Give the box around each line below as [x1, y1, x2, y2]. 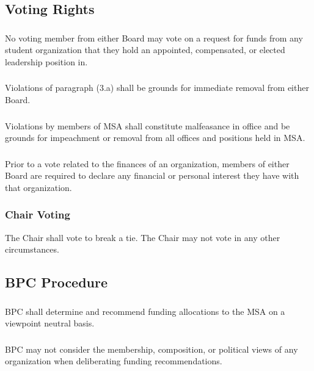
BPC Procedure [5, 273, 108, 292]
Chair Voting [5, 207, 70, 222]
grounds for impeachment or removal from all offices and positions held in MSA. [5, 131, 305, 144]
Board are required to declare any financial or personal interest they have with [5, 169, 299, 182]
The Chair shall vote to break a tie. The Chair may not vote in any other [5, 231, 280, 243]
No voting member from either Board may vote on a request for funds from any [5, 31, 303, 44]
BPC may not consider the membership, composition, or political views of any [5, 342, 298, 355]
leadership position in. [5, 55, 88, 68]
